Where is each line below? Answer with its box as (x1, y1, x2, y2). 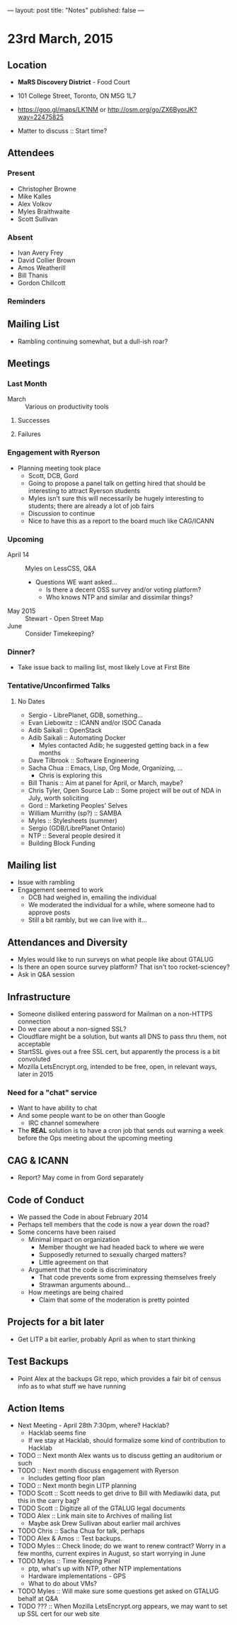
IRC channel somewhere (28, 1119, 100, 1127)
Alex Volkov (17, 199, 52, 208)
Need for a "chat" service (7, 1087, 98, 1097)
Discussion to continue (28, 509, 96, 517)
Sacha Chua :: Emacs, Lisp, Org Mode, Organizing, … (28, 763, 183, 772)
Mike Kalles (17, 192, 52, 201)
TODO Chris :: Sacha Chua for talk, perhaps (17, 1526, 145, 1535)
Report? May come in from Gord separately (17, 1173, 144, 1182)
